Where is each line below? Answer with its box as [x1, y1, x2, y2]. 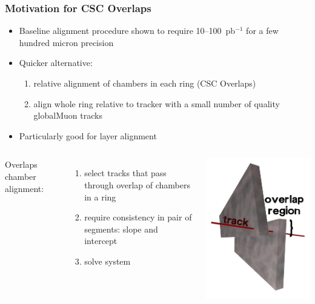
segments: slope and [84, 222, 158, 235]
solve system [84, 254, 131, 267]
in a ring [84, 190, 116, 203]
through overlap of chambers [84, 178, 191, 191]
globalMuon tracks [33, 109, 102, 122]
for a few [246, 24, 279, 37]
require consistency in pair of [84, 211, 192, 223]
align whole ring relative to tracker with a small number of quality [33, 97, 280, 110]
